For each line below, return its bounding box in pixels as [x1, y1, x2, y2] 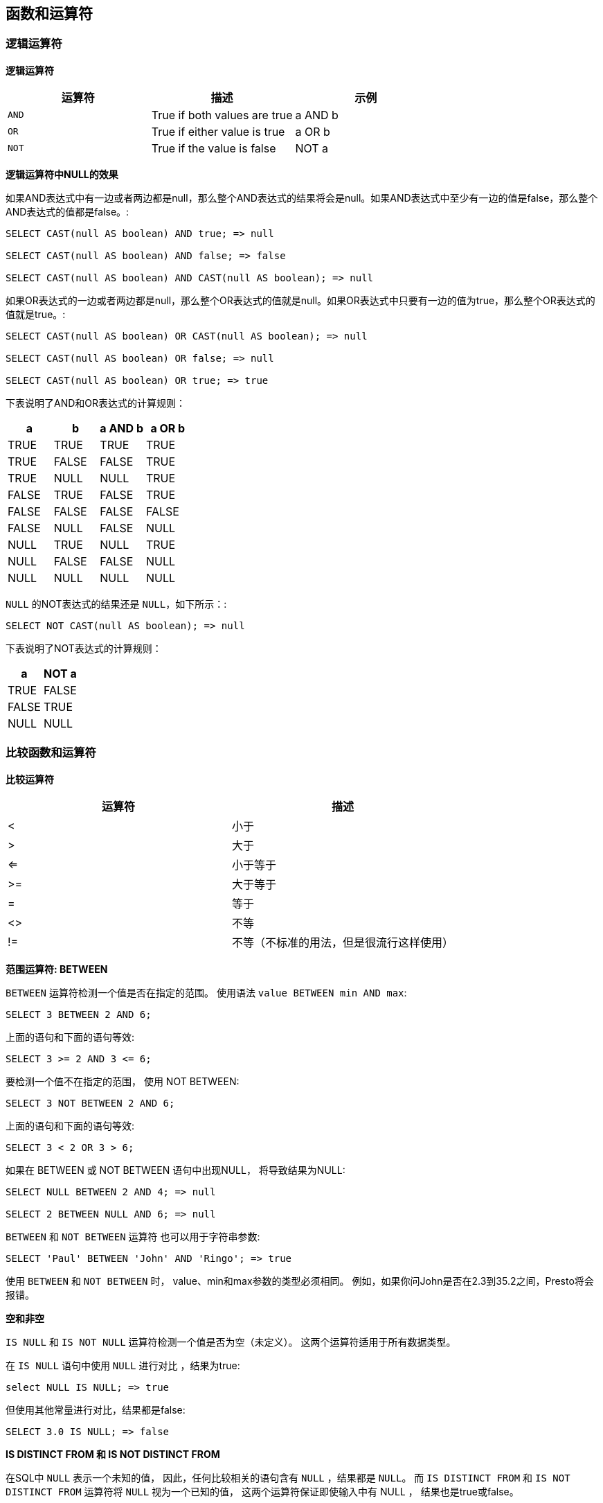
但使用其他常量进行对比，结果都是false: [6, 1403, 186, 1416]
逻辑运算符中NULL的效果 [6, 168, 118, 180]
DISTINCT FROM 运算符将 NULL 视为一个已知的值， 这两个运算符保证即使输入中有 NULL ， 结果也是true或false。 [6, 1485, 519, 1497]
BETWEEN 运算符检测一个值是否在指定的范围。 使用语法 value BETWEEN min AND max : [6, 986, 407, 999]
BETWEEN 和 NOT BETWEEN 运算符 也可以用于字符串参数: [6, 1230, 260, 1242]
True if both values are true [151, 107, 293, 122]
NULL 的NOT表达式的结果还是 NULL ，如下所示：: [6, 597, 227, 610]
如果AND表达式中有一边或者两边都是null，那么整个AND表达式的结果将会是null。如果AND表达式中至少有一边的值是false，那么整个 [6, 191, 598, 204]
